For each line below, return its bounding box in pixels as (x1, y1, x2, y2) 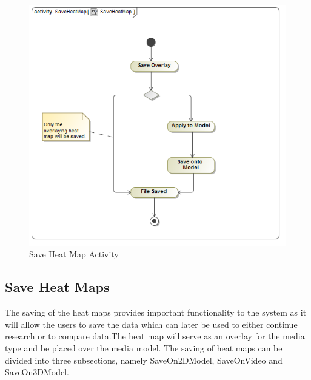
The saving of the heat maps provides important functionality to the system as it (5, 306, 307, 319)
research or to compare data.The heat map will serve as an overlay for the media (5, 330, 305, 342)
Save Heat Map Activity (29, 248, 119, 260)
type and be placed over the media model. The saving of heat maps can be (5, 342, 283, 355)
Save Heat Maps (5, 277, 110, 296)
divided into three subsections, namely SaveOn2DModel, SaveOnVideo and (5, 353, 283, 366)
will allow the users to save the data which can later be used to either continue (5, 317, 298, 330)
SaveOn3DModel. (5, 365, 69, 378)
